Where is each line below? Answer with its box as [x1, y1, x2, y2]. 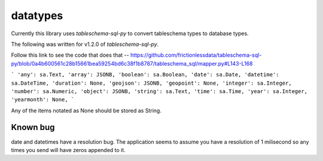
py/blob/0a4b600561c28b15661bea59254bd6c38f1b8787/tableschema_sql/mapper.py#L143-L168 [11, 60, 253, 67]
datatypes [11, 9, 63, 22]
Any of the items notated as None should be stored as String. [11, 107, 161, 114]
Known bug [11, 122, 55, 132]
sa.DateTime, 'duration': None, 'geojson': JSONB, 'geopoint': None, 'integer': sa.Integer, [11, 79, 292, 86]
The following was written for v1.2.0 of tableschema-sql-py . [11, 41, 159, 48]
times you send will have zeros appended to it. [11, 146, 126, 153]
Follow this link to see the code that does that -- [11, 51, 129, 59]
